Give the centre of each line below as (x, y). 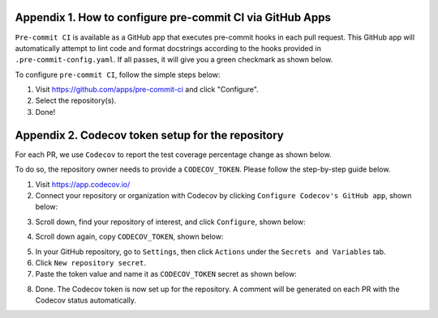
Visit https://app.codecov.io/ (83, 184)
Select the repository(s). (76, 100)
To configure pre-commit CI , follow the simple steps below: (118, 74)
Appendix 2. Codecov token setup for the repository (149, 135)
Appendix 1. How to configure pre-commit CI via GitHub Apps (173, 17)
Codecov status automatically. (86, 300)
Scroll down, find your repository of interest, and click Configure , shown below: (170, 222)
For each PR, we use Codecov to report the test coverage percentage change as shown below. (173, 155)
